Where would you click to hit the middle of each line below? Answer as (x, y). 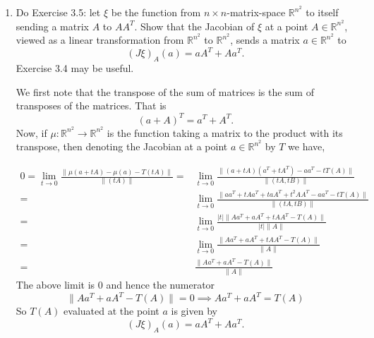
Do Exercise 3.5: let (58, 12)
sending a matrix (52, 26)
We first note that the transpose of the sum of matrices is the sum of (165, 91)
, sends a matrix (265, 40)
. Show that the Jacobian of (194, 26)
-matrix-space (256, 12)
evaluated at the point (111, 311)
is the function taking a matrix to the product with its (225, 132)
